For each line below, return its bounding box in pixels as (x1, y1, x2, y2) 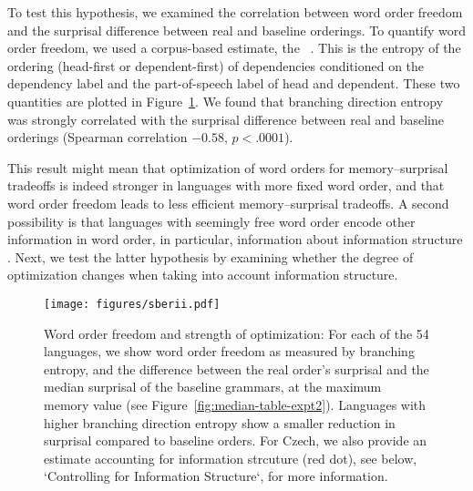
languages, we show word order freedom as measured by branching (44, 342, 415, 361)
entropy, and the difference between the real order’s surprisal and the (44, 359, 429, 378)
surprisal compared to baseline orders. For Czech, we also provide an (44, 431, 427, 450)
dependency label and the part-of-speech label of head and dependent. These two (7, 74, 460, 93)
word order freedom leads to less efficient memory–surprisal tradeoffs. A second (7, 193, 449, 212)
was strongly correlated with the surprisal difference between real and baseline (7, 109, 444, 128)
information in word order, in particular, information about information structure (7, 230, 463, 249)
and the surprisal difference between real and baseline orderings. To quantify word (7, 20, 467, 39)
